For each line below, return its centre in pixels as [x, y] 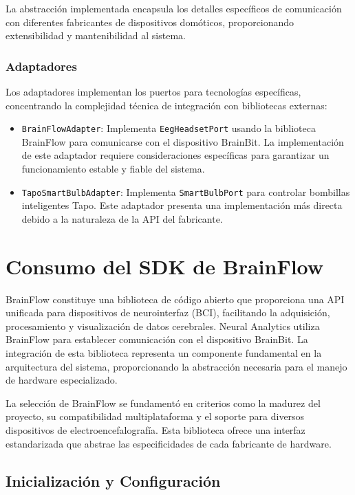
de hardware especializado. [62, 380]
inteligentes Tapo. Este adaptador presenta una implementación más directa [182, 205]
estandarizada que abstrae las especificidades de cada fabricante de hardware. [169, 443]
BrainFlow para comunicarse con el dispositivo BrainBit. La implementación [183, 141]
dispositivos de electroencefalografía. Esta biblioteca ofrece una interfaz [155, 429]
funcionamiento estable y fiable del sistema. [113, 169]
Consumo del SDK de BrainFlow [165, 266]
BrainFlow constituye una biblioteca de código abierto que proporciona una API [175, 299]
